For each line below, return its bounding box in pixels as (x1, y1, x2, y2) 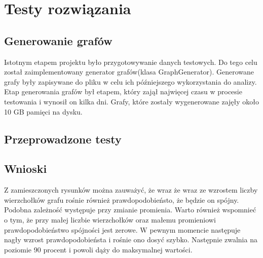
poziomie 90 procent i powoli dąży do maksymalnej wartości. (4, 244, 193, 254)
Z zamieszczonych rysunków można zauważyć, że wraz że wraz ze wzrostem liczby (4, 185, 258, 195)
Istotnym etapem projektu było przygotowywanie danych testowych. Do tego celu (4, 56, 257, 67)
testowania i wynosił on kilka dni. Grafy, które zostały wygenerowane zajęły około (4, 96, 259, 106)
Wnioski (4, 161, 47, 176)
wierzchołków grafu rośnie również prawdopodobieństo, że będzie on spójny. (4, 194, 239, 205)
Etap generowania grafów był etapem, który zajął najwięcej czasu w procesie (4, 86, 242, 97)
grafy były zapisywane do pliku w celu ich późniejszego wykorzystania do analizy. (4, 76, 257, 87)
